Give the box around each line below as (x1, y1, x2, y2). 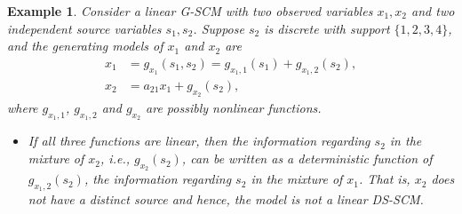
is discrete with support (264, 19, 390, 37)
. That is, (359, 170, 410, 188)
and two (411, 2, 455, 20)
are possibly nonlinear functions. (146, 99, 322, 117)
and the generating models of (7, 36, 163, 55)
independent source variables (7, 19, 162, 37)
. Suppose (193, 19, 244, 37)
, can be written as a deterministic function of (181, 149, 433, 168)
